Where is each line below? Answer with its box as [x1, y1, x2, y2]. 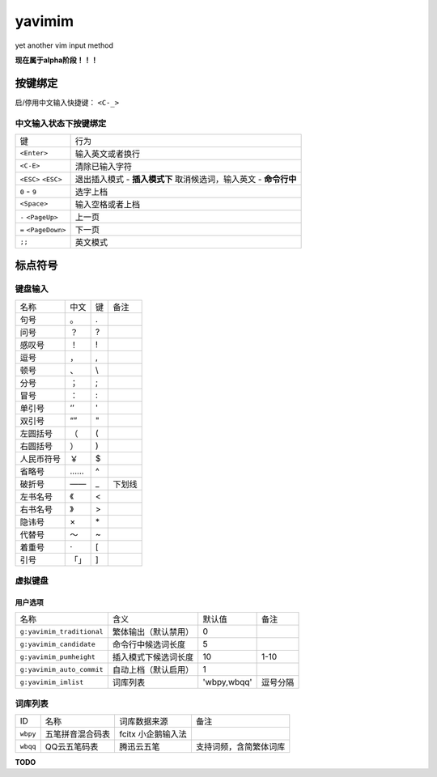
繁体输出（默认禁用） [112, 626, 194, 638]
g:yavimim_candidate [19, 639, 96, 648]
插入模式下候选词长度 [112, 652, 194, 663]
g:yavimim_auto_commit [19, 664, 104, 673]
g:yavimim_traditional [19, 627, 104, 635]
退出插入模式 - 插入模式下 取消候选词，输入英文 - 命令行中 [74, 173, 297, 185]
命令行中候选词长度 [112, 639, 186, 651]
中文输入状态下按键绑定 [15, 117, 107, 129]
